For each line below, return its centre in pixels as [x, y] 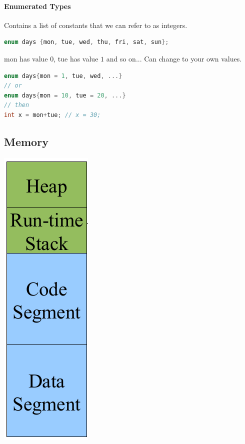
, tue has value [76, 58]
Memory [26, 141]
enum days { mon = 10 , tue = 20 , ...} [65, 95]
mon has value [26, 58]
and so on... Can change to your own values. [174, 58]
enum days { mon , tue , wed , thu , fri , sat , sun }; [86, 42]
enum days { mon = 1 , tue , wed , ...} [63, 76]
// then [17, 105]
